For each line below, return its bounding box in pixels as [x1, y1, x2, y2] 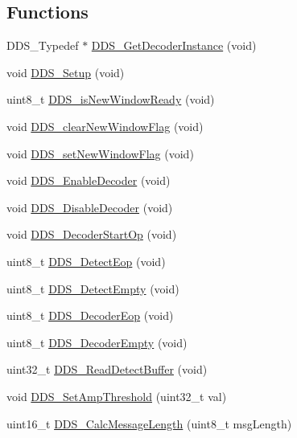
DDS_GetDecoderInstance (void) [91, 37, 257, 54]
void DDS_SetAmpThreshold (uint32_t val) [6, 387, 227, 404]
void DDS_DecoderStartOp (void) [6, 226, 177, 243]
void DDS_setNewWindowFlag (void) [6, 145, 194, 162]
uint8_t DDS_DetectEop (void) [6, 252, 166, 269]
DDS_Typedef [6, 37, 79, 54]
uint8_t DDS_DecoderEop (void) [6, 307, 174, 324]
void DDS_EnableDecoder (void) [6, 172, 171, 189]
